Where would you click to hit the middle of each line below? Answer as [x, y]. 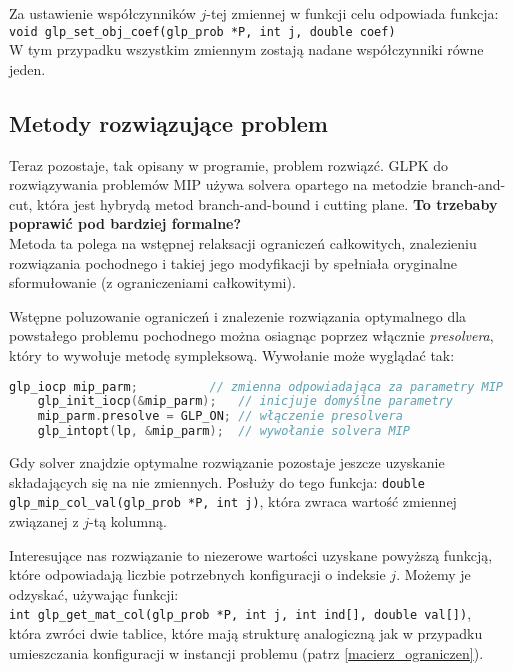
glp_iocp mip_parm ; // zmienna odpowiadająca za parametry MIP [256, 386]
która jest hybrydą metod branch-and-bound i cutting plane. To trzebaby [267, 203]
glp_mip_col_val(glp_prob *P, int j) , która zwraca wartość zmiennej [233, 501]
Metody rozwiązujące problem [168, 122]
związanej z [44, 520]
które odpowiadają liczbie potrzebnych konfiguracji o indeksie [197, 574]
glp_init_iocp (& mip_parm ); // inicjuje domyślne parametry [245, 401]
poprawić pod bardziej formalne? [125, 223]
